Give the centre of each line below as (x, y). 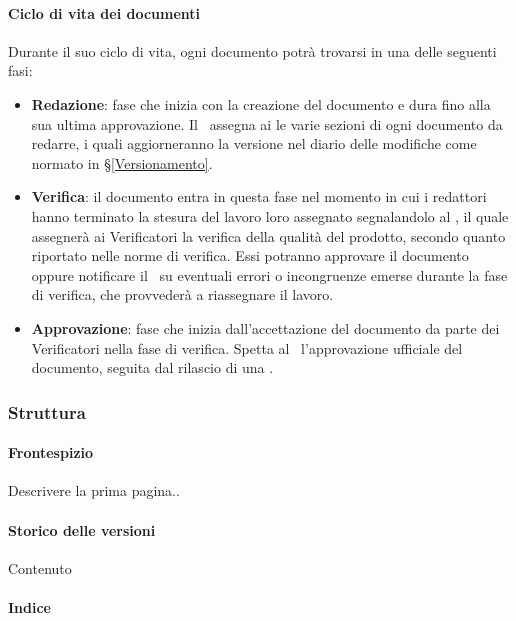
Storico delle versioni (82, 529)
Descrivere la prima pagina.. (94, 490)
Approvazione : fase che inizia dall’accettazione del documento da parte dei (265, 327)
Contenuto (40, 567)
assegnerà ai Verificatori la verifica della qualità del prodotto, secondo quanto (268, 235)
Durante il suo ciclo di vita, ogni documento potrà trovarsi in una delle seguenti (252, 50)
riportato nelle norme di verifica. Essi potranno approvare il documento (250, 255)
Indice (29, 606)
